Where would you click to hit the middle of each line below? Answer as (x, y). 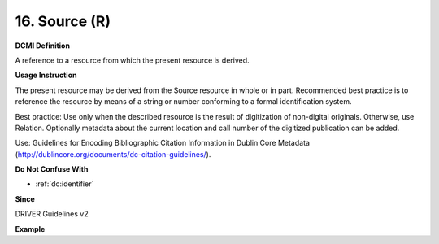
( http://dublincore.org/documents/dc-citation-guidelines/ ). (113, 154)
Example (30, 229)
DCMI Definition (43, 46)
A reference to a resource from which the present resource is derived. (132, 60)
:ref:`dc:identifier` (65, 184)
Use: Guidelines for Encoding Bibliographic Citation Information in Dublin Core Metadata (163, 143)
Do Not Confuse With (52, 169)
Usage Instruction (46, 75)
